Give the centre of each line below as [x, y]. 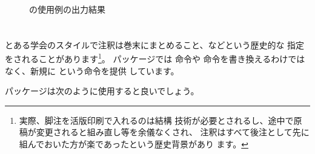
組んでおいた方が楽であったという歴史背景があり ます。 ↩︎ [134, 144]
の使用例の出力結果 [67, 9]
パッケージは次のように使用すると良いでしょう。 [102, 91]
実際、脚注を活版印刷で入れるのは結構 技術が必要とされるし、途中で [156, 120]
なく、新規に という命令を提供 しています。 [92, 70]
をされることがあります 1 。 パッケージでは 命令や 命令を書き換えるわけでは [155, 58]
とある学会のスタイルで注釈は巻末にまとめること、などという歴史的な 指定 [155, 44]
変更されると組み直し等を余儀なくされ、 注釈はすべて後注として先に [173, 132]
